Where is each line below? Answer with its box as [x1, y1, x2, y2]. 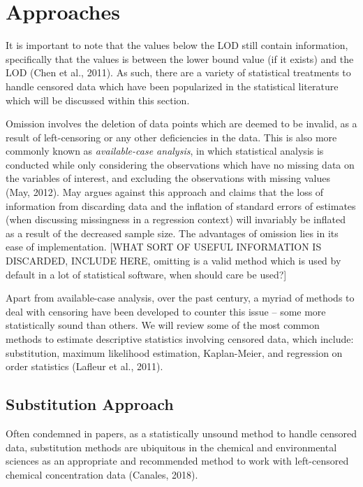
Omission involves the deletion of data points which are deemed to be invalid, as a [6, 116, 357, 131]
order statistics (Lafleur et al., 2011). [6, 359, 163, 374]
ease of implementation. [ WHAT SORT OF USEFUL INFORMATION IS [6, 239, 322, 254]
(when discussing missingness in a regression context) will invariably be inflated [6, 212, 346, 227]
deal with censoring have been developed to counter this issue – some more [6, 304, 326, 318]
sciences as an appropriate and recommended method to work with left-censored [6, 453, 349, 468]
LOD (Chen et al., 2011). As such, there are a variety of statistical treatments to [6, 65, 351, 80]
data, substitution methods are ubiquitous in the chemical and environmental [6, 439, 337, 454]
